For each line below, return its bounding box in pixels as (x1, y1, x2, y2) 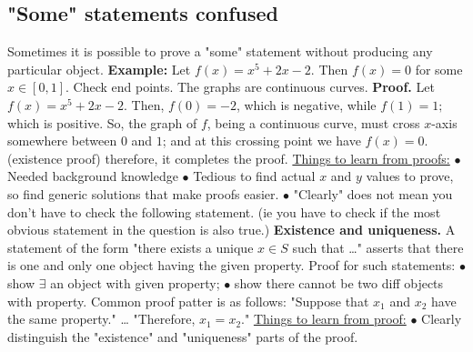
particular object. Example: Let (7, 59, 191, 78)
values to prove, (366, 166, 454, 186)
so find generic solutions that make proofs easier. (7, 184, 279, 203)
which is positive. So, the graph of (7, 113, 197, 132)
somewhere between (7, 131, 117, 150)
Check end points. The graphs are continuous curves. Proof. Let (73, 77, 435, 96)
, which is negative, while (236, 95, 377, 114)
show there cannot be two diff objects (234, 273, 444, 292)
